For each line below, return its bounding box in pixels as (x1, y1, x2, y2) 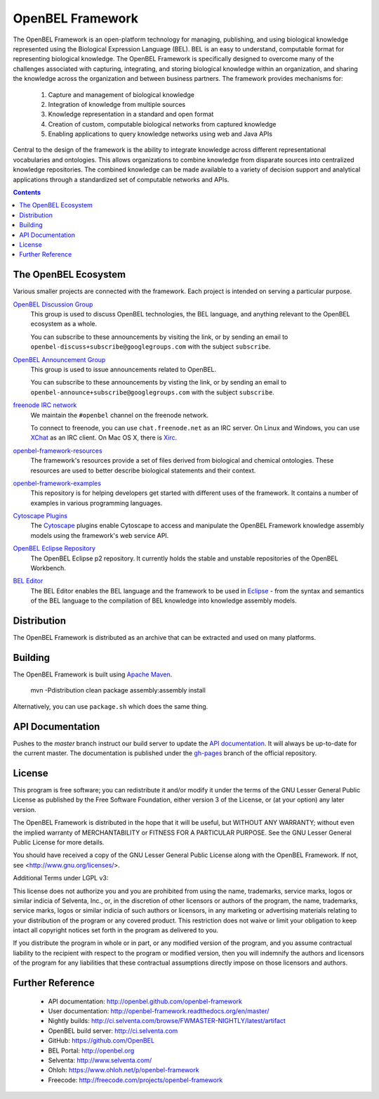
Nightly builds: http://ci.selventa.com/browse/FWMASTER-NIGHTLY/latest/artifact (48, 1017, 286, 1025)
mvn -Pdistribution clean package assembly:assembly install (30, 686, 206, 695)
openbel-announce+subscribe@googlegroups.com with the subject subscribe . (30, 387, 275, 397)
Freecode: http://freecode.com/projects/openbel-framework (48, 1076, 223, 1084)
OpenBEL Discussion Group (13, 300, 93, 309)
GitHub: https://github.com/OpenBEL (48, 1036, 154, 1045)
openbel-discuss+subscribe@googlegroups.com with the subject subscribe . (30, 342, 271, 351)
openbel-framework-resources (13, 446, 102, 455)
